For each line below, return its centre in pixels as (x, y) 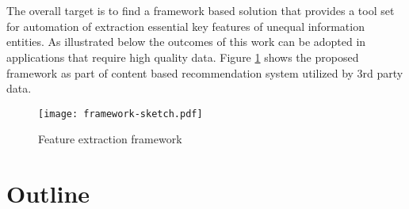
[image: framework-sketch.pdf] (120, 114)
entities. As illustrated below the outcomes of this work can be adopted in (186, 42)
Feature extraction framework (110, 139)
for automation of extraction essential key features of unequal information (185, 26)
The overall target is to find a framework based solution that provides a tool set (201, 11)
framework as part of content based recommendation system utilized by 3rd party (205, 72)
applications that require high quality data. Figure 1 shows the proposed (183, 57)
